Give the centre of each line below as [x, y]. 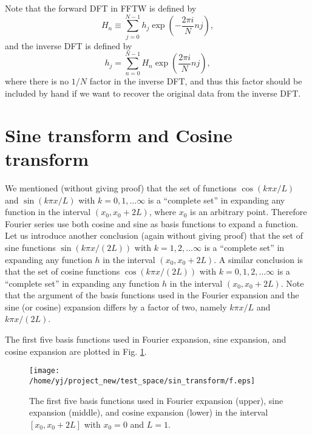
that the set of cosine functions [63, 271]
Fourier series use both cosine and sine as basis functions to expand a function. [152, 223]
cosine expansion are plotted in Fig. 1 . [76, 351]
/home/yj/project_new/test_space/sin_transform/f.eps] [142, 381]
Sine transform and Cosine [119, 135]
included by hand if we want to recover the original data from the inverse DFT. [153, 93]
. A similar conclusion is [259, 259]
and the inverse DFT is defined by [69, 45]
